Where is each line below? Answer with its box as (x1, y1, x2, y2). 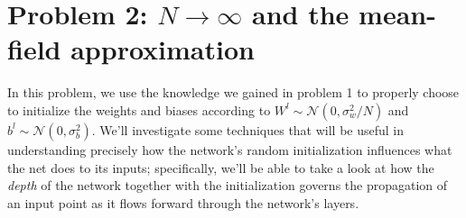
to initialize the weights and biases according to (7, 100, 271, 119)
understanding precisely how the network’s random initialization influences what (7, 140, 452, 159)
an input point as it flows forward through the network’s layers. (7, 193, 359, 212)
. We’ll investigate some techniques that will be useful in (91, 120, 405, 139)
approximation (70, 31, 255, 68)
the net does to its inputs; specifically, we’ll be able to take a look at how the (7, 158, 434, 177)
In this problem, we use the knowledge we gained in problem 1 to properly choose (7, 83, 460, 102)
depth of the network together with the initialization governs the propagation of (7, 176, 448, 195)
